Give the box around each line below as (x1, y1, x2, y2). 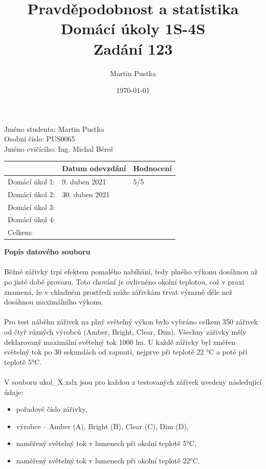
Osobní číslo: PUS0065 (4, 133, 75, 144)
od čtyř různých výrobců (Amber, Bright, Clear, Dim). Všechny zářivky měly (4, 326, 247, 337)
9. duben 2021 (62, 176, 106, 186)
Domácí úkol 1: (8, 176, 55, 186)
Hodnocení (133, 162, 172, 173)
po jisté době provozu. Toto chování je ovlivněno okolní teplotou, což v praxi (4, 276, 245, 287)
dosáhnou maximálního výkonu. (4, 296, 103, 307)
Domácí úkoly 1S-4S (60, 18, 206, 39)
